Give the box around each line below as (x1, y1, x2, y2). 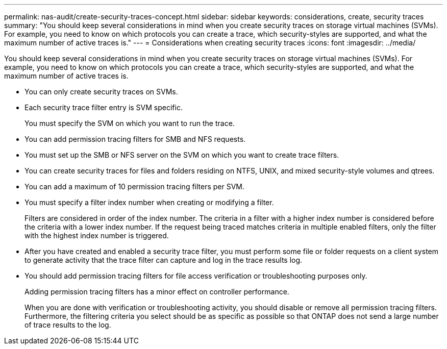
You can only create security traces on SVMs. (24, 87, 178, 96)
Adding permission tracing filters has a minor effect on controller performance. (24, 287, 289, 296)
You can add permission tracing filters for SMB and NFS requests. (24, 135, 246, 143)
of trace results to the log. (24, 320, 111, 329)
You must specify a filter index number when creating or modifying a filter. (24, 198, 274, 207)
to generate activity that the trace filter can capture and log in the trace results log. (24, 256, 303, 264)
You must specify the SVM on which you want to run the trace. (24, 119, 235, 128)
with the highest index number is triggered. (24, 231, 169, 240)
